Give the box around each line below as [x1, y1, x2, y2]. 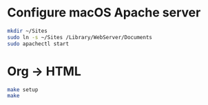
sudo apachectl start [7, 40, 70, 47]
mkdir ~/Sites [7, 27, 48, 34]
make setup [7, 86, 39, 93]
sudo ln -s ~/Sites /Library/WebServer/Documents [7, 34, 153, 40]
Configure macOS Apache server [7, 5, 201, 21]
